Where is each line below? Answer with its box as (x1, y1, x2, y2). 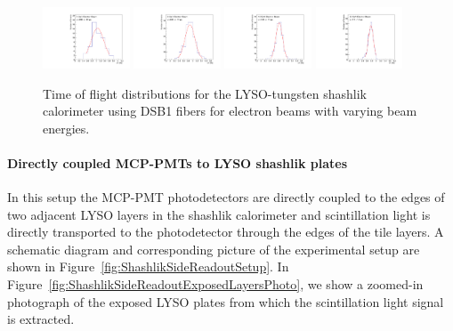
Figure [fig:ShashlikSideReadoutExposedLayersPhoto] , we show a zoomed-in (7, 275, 424, 294)
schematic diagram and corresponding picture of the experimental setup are (7, 239, 420, 258)
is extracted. (7, 310, 75, 328)
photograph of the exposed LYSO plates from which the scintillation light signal (7, 292, 444, 311)
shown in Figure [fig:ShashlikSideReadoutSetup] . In (7, 257, 289, 276)
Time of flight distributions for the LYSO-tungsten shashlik (43, 84, 367, 102)
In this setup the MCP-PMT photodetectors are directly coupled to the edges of (7, 188, 445, 206)
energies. (43, 118, 90, 137)
